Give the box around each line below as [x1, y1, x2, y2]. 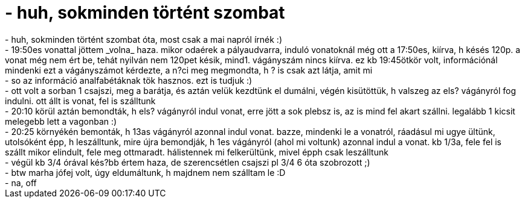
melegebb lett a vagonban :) [5, 116, 117, 126]
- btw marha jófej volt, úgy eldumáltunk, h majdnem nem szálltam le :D [5, 167, 286, 178]
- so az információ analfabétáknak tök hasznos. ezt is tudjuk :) [5, 75, 253, 86]
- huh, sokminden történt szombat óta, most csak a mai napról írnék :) [5, 34, 283, 45]
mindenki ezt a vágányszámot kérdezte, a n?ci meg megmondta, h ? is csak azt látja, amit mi [5, 64, 373, 75]
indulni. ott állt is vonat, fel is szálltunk [5, 95, 156, 106]
